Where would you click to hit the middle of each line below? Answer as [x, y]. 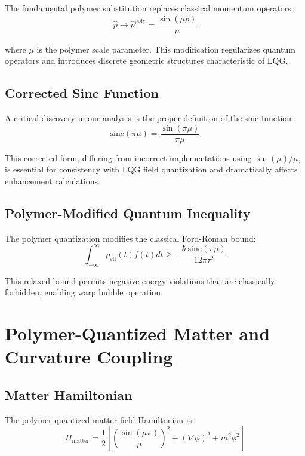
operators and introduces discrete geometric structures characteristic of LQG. [147, 61]
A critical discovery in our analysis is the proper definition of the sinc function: [150, 118]
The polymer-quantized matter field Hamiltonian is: [100, 419]
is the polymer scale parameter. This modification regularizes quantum [166, 49]
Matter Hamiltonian [69, 394]
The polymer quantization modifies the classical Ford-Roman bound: [130, 238]
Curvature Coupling [89, 357]
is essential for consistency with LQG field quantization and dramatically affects [151, 169]
